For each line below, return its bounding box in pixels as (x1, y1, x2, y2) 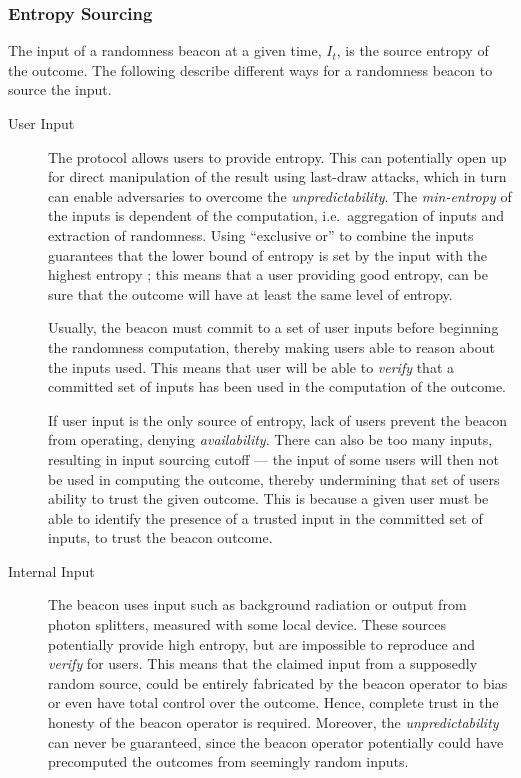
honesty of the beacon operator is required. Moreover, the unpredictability (48, 712, 499, 733)
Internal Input (8, 560, 95, 581)
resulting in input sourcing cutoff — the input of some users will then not (48, 448, 499, 469)
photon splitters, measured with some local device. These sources (48, 614, 447, 635)
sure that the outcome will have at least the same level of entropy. (48, 283, 453, 304)
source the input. (8, 79, 112, 100)
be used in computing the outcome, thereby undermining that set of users (48, 468, 500, 489)
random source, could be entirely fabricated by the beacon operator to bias (48, 672, 508, 693)
